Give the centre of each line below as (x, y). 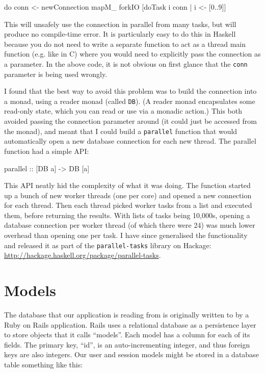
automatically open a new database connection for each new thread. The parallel (130, 141)
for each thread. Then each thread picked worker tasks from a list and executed (128, 205)
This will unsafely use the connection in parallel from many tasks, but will (120, 24)
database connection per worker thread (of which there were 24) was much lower (130, 225)
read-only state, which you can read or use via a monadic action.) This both (123, 111)
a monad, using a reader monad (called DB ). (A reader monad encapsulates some (130, 101)
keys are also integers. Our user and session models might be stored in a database (131, 354)
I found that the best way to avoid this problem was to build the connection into (130, 91)
